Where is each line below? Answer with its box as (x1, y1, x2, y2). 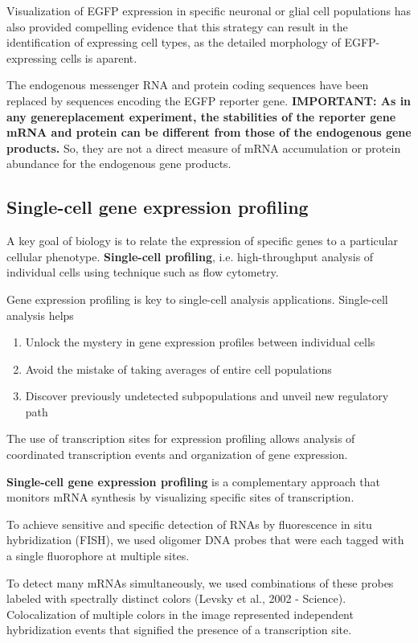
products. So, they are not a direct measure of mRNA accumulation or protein (6, 139, 401, 156)
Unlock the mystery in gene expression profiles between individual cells (25, 334, 375, 350)
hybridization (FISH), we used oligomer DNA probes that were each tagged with (6, 531, 404, 548)
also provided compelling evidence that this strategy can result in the (6, 18, 348, 35)
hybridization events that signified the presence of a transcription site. (6, 621, 352, 638)
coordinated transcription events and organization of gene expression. (6, 446, 348, 463)
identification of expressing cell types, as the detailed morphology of (6, 34, 341, 51)
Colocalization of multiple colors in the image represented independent (6, 605, 354, 622)
